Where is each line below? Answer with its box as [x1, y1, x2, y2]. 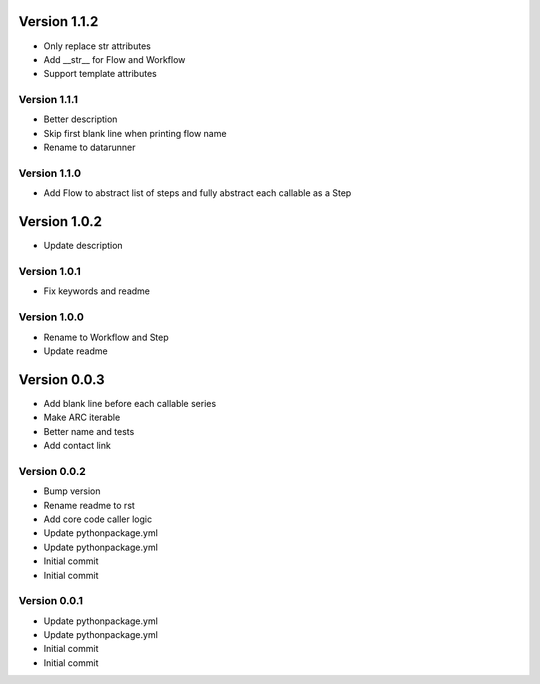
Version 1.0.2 [18, 213, 103, 230]
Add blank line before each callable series [43, 397, 217, 409]
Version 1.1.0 [18, 166, 82, 180]
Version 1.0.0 [18, 310, 84, 324]
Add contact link [43, 440, 112, 452]
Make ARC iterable [43, 411, 121, 424]
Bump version [43, 485, 101, 497]
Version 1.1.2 [18, 13, 99, 30]
